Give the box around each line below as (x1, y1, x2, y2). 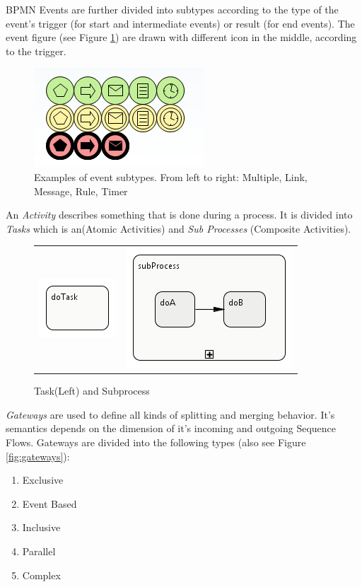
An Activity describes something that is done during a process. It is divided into (6, 207, 353, 222)
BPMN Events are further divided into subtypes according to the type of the (6, 2, 339, 16)
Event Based (22, 496, 77, 511)
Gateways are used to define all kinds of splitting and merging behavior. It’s (6, 407, 335, 422)
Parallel (22, 543, 56, 558)
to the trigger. (6, 43, 66, 58)
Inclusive (22, 520, 61, 535)
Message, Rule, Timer (34, 183, 128, 198)
